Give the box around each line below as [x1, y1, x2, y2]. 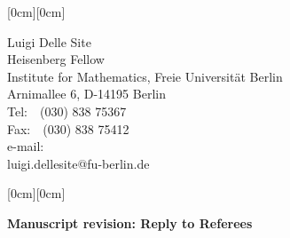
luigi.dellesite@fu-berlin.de [7, 154, 150, 172]
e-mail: [7, 137, 44, 155]
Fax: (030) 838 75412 [7, 119, 129, 138]
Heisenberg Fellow [7, 50, 105, 68]
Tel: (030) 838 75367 [7, 101, 127, 120]
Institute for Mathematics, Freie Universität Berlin [7, 67, 283, 85]
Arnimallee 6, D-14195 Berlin [7, 84, 166, 103]
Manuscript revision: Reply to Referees [7, 213, 253, 232]
